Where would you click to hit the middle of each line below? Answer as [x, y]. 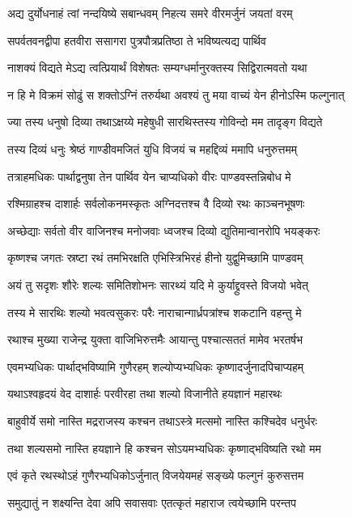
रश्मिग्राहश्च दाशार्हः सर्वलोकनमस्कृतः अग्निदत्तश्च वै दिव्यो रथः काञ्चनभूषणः [156, 203]
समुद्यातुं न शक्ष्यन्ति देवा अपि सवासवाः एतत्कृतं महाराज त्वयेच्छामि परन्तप [152, 502]
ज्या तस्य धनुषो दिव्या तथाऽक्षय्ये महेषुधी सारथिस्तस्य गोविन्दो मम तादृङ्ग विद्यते [165, 122]
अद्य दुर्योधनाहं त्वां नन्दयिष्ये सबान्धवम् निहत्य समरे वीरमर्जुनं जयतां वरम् [150, 13]
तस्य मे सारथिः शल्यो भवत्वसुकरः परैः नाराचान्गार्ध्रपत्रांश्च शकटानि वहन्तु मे [155, 312]
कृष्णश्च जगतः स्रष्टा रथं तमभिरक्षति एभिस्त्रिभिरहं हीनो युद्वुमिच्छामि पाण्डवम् [155, 258]
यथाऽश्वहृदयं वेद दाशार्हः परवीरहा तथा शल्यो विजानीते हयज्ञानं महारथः [145, 394]
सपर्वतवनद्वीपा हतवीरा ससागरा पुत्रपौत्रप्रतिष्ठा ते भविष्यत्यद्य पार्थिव [137, 40]
